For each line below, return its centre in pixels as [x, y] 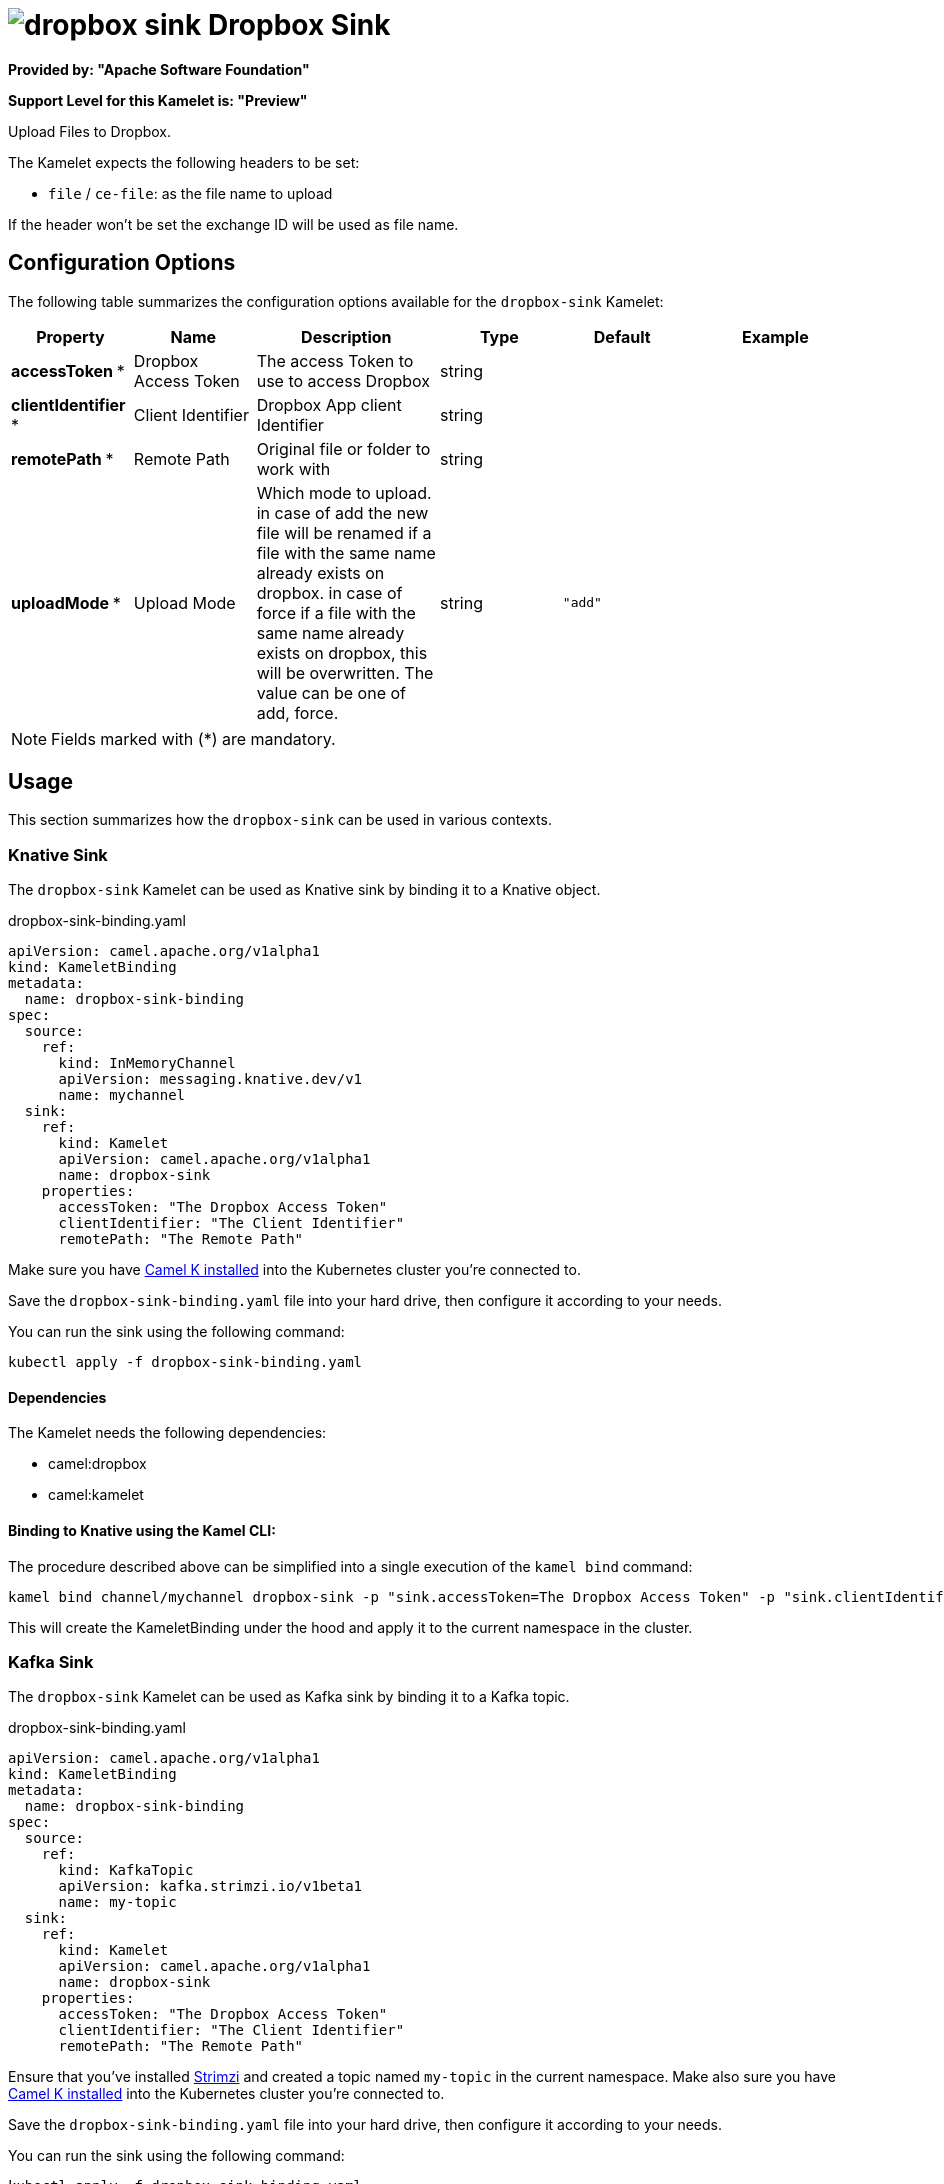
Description [346, 336]
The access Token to [335, 360]
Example [775, 336]
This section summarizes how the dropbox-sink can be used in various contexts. [280, 820]
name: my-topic [117, 1902]
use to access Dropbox [343, 380]
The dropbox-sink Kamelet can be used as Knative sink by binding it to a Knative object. [304, 890]
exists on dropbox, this [342, 652]
